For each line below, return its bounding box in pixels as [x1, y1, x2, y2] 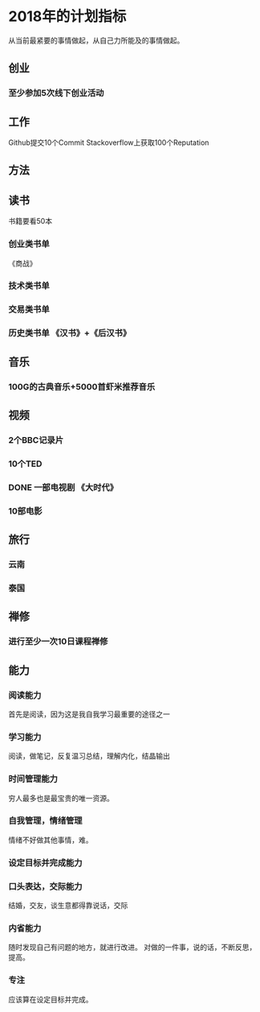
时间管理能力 [8, 774, 59, 785]
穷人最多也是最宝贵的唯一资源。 [8, 793, 114, 803]
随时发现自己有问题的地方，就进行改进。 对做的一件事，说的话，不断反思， [8, 943, 257, 952]
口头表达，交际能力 [8, 881, 83, 892]
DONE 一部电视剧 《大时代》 [8, 481, 119, 493]
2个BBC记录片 [8, 434, 64, 445]
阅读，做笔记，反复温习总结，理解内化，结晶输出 [8, 751, 170, 761]
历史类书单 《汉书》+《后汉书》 [8, 328, 132, 339]
